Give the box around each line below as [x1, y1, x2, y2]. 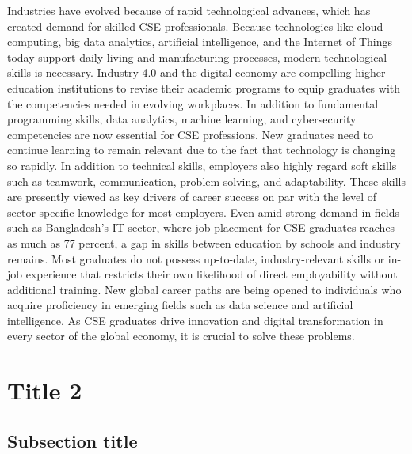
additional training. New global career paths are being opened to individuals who [7, 281, 402, 297]
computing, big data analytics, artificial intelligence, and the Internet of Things [7, 33, 392, 50]
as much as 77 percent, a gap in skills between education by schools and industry [7, 234, 401, 251]
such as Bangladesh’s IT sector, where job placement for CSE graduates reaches [7, 219, 395, 236]
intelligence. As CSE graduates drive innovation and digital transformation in [7, 312, 383, 328]
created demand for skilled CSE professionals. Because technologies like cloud [7, 17, 383, 34]
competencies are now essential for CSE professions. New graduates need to [7, 126, 374, 142]
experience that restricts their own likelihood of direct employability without [25, 266, 398, 282]
